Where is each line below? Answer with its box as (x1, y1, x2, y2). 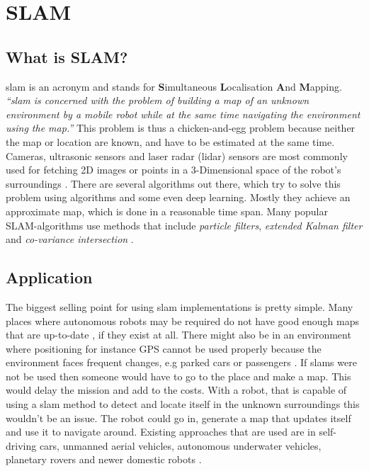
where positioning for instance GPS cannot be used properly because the (6, 341, 322, 356)
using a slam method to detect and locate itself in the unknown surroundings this (6, 397, 360, 412)
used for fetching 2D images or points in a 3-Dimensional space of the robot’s (6, 162, 341, 177)
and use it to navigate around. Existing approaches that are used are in (6, 424, 316, 439)
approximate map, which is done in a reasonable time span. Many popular (6, 203, 328, 218)
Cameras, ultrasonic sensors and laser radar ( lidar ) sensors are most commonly (6, 148, 348, 163)
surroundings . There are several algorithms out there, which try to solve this (6, 176, 341, 191)
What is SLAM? (6, 45, 128, 67)
